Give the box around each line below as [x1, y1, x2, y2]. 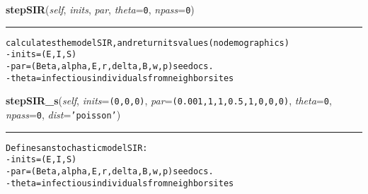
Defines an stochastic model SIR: [6, 143, 148, 153]
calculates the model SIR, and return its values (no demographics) [6, 37, 289, 48]
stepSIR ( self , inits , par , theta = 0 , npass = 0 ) [6, 2, 195, 16]
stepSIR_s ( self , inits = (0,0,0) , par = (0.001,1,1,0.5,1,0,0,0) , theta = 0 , [6, 93, 332, 108]
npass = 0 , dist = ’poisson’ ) [6, 107, 121, 121]
